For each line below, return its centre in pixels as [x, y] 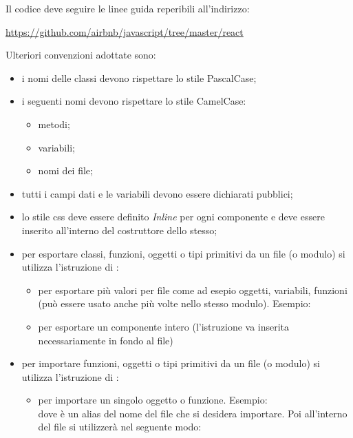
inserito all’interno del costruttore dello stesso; [119, 230]
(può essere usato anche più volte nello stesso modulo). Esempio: [174, 303]
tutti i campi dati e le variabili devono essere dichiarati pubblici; [157, 193]
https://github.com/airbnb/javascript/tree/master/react [125, 31]
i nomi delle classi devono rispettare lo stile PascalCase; [139, 77]
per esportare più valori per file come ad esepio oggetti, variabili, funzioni [193, 290]
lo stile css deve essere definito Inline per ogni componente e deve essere [173, 217]
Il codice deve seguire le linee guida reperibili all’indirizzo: [128, 8]
